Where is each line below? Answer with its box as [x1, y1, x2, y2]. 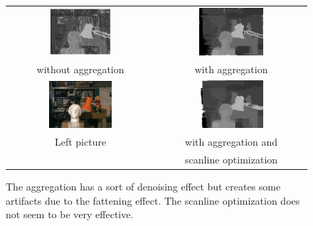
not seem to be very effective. [6, 207, 134, 222]
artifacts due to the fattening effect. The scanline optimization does [6, 193, 300, 208]
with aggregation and [185, 134, 278, 149]
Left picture [54, 134, 107, 149]
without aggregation [36, 62, 124, 77]
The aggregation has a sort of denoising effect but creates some [6, 179, 281, 194]
